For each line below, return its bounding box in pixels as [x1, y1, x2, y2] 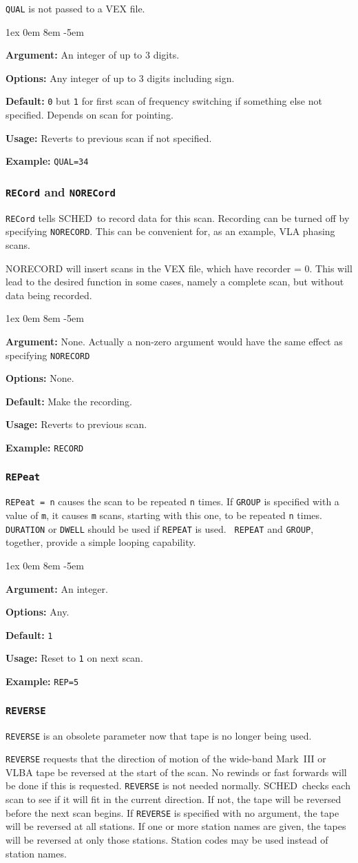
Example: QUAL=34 [6, 154, 89, 168]
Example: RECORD [6, 440, 84, 455]
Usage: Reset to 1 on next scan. [6, 651, 143, 665]
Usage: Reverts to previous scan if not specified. [6, 130, 212, 145]
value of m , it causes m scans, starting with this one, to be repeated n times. [6, 508, 322, 522]
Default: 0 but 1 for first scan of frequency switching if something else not [6, 94, 322, 108]
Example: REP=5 [6, 674, 79, 689]
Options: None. [6, 371, 74, 385]
